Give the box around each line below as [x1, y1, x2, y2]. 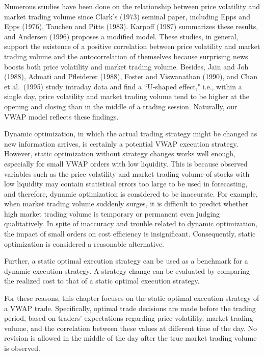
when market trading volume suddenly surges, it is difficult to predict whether [4, 198, 249, 209]
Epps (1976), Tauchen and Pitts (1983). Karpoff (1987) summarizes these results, [4, 21, 258, 32]
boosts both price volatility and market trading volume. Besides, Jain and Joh [4, 61, 249, 72]
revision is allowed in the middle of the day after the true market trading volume [4, 333, 257, 343]
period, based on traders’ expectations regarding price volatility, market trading [4, 313, 253, 323]
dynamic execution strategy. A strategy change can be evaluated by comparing [4, 265, 250, 276]
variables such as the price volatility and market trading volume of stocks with [4, 168, 250, 179]
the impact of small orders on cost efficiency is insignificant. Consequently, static [4, 228, 256, 239]
